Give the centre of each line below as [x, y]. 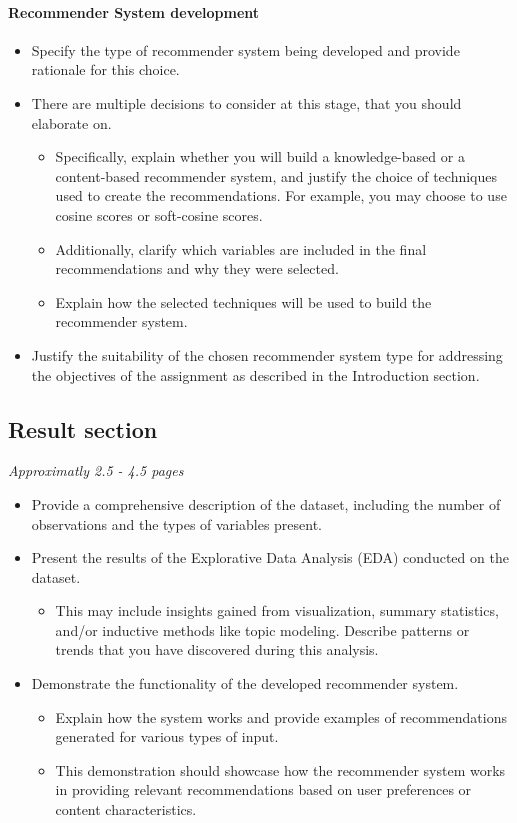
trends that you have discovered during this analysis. [217, 649]
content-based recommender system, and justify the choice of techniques [276, 175]
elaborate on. [71, 122]
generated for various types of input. [167, 736]
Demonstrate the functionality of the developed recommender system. [245, 683]
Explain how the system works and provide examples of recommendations [281, 716]
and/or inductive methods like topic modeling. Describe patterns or [262, 629]
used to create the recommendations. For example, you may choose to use [281, 195]
